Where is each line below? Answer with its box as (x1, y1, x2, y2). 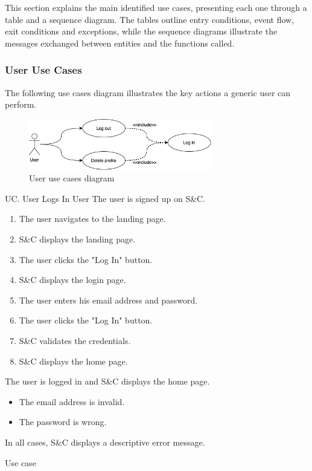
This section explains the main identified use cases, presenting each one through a (5, 1, 307, 13)
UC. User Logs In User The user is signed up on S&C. (5, 192, 206, 204)
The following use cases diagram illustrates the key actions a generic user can (5, 86, 291, 99)
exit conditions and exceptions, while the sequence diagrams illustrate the (5, 25, 278, 37)
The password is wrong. (19, 415, 107, 428)
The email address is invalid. (19, 395, 125, 408)
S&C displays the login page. (19, 273, 126, 286)
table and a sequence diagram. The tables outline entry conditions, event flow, (5, 13, 294, 25)
